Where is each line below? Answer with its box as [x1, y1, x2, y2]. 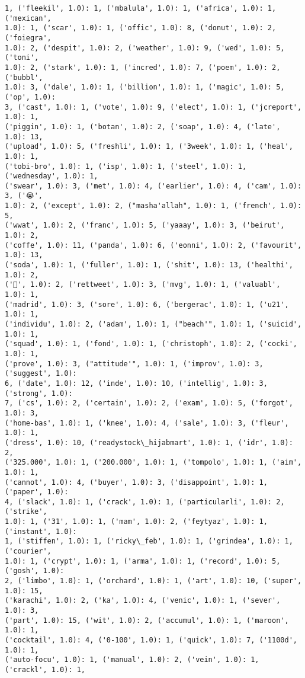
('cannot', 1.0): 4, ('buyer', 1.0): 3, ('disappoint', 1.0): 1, [5, 478, 268, 487]
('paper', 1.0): [5, 488, 69, 497]
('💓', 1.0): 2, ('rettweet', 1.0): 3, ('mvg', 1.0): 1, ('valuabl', [5, 280, 281, 289]
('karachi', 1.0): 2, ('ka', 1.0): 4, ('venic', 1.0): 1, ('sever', [5, 596, 281, 605]
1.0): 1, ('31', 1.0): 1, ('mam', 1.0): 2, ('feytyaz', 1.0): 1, [5, 517, 268, 526]
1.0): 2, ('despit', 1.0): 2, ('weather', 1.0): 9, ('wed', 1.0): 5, [5, 43, 285, 52]
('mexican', [5, 14, 52, 23]
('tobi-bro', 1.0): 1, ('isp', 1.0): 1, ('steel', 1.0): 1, [5, 162, 247, 171]
